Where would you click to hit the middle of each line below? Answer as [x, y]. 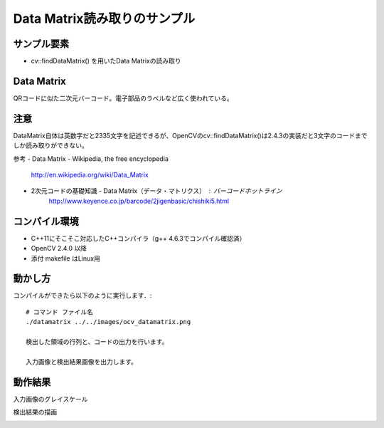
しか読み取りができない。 [50, 145]
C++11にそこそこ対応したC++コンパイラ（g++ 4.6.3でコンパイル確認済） [138, 238]
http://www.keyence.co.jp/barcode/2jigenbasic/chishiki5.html [139, 201]
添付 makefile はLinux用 [66, 258]
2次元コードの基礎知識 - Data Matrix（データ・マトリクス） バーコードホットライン [156, 191]
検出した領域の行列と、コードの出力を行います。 [97, 341]
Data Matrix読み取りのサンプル [104, 19]
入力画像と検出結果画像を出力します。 [82, 362]
